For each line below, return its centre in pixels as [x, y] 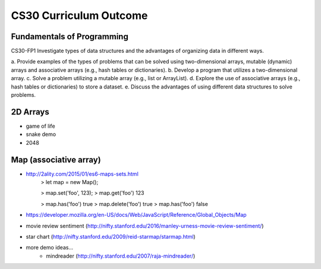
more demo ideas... [50, 248]
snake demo [41, 134]
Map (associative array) [56, 159]
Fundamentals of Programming [70, 37]
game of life [41, 126]
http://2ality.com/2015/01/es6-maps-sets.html [82, 174]
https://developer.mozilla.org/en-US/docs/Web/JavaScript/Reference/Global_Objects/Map [136, 215]
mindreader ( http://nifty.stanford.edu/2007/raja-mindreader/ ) [121, 256]
